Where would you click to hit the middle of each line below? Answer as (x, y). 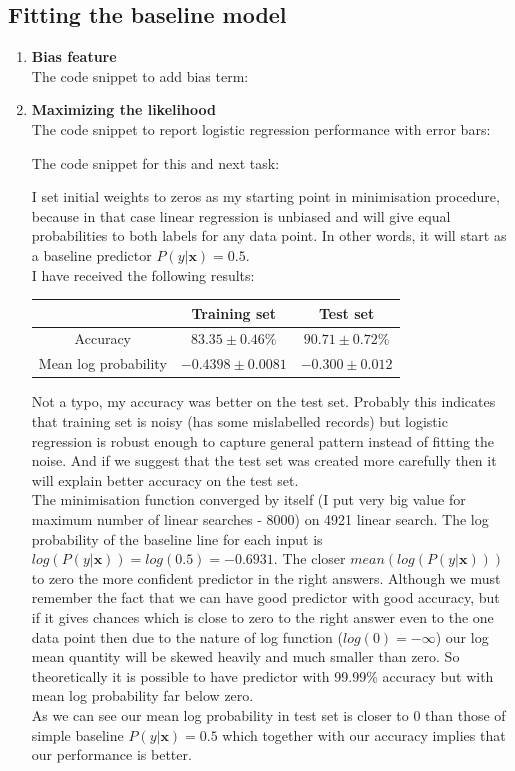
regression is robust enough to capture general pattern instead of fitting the (263, 440)
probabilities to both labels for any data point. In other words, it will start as (269, 235)
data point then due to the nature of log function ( (187, 636)
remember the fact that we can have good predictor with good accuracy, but (265, 597)
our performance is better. (111, 754)
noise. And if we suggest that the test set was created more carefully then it (264, 460)
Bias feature (74, 56)
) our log (462, 636)
